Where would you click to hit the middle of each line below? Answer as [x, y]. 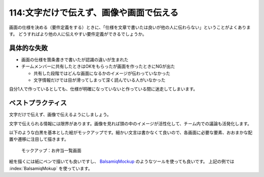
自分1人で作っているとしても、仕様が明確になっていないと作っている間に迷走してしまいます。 [103, 89]
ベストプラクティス [38, 103]
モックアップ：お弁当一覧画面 [51, 150]
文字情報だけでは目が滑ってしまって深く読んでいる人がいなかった [99, 80]
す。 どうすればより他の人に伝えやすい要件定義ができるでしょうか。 [78, 34]
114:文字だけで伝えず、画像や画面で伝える [94, 13]
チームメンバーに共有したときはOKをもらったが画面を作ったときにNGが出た [98, 66]
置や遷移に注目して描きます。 [39, 139]
